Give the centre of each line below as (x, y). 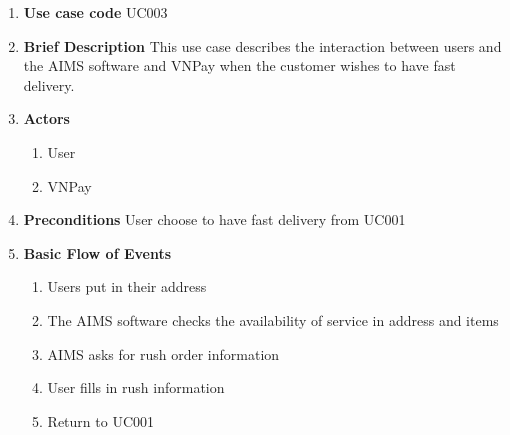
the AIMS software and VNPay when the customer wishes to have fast (239, 65)
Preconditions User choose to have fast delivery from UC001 (214, 219)
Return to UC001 (100, 420)
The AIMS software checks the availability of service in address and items (273, 319)
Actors (46, 118)
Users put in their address (127, 286)
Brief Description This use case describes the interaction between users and (262, 45)
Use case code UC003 (95, 12)
